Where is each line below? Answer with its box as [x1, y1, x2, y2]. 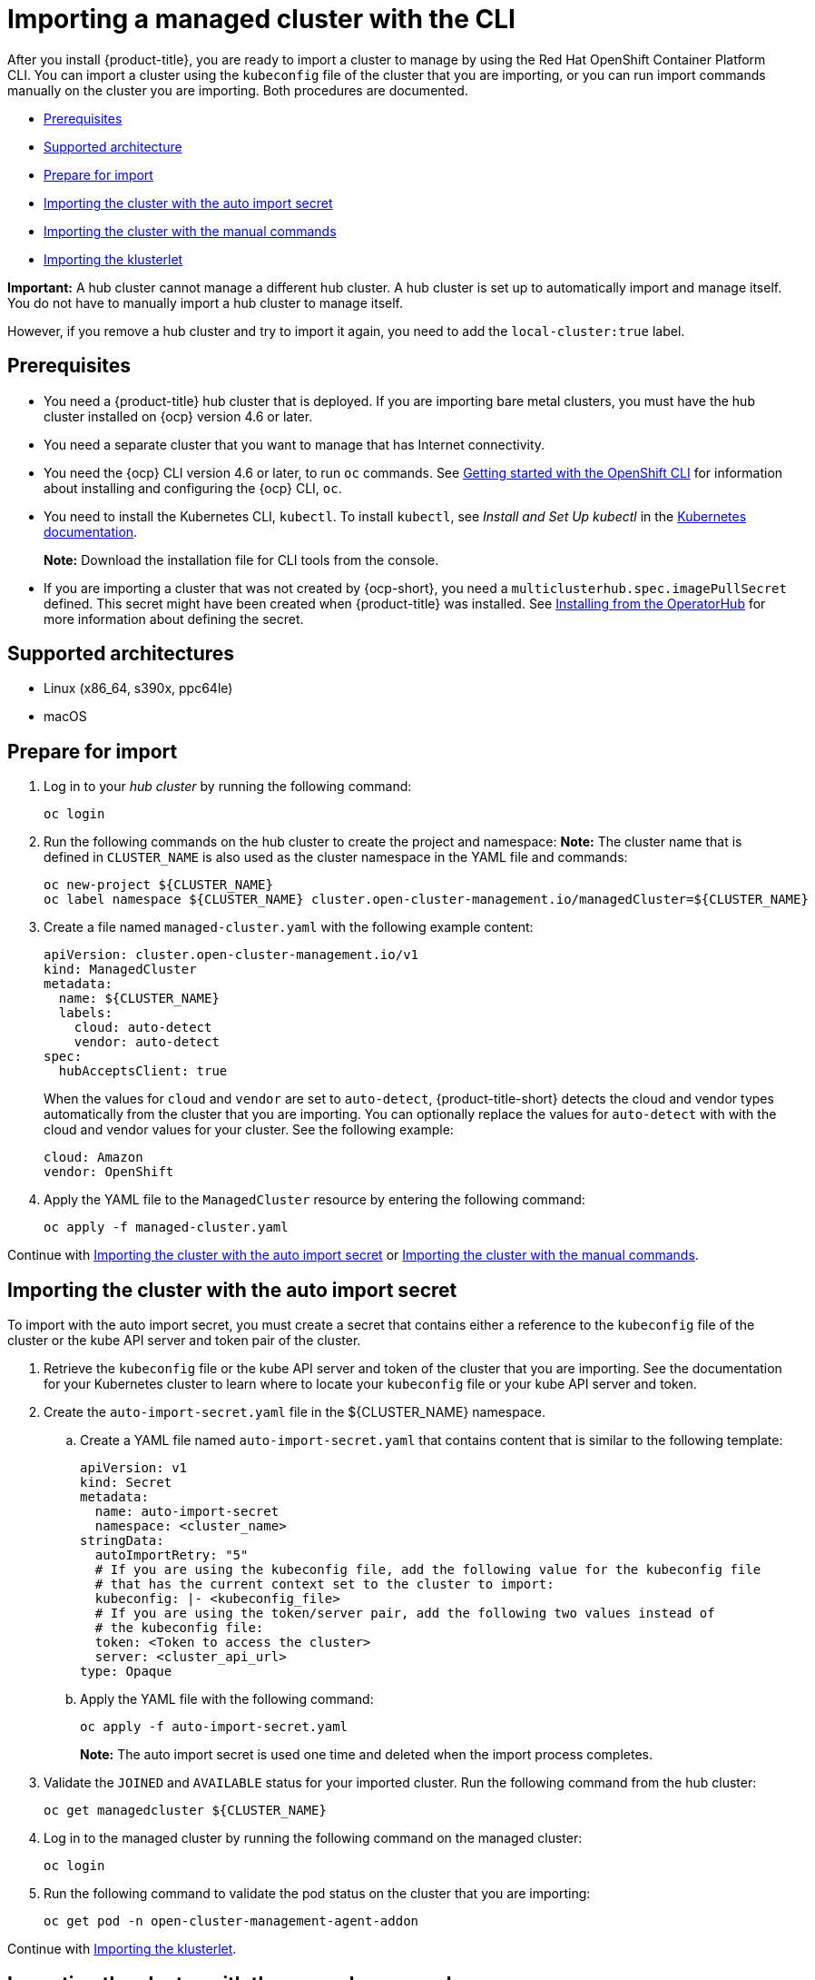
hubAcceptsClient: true [58, 1064, 228, 1079]
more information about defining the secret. [44, 610, 304, 627]
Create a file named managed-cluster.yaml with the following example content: [44, 919, 534, 936]
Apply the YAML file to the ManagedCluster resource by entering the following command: [44, 1192, 585, 1208]
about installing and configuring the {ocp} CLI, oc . [44, 480, 342, 496]
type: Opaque [80, 1664, 172, 1679]
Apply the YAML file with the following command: [80, 1691, 374, 1708]
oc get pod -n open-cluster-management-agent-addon [44, 1914, 419, 1929]
